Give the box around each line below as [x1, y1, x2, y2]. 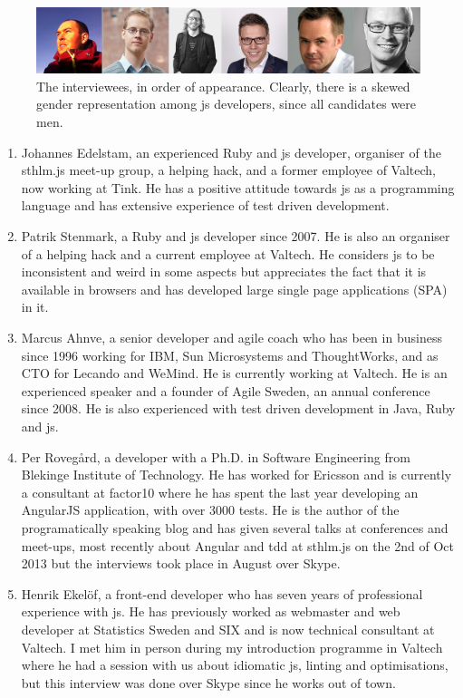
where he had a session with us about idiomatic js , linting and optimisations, [21, 655, 449, 674]
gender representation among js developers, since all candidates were [36, 94, 417, 113]
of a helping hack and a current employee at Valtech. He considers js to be [21, 244, 435, 263]
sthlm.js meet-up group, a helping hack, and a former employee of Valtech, [21, 160, 437, 179]
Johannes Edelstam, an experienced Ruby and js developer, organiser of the [21, 142, 441, 161]
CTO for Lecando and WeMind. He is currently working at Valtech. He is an [21, 364, 448, 383]
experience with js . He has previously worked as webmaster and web [21, 602, 400, 621]
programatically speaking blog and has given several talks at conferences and [21, 518, 449, 537]
